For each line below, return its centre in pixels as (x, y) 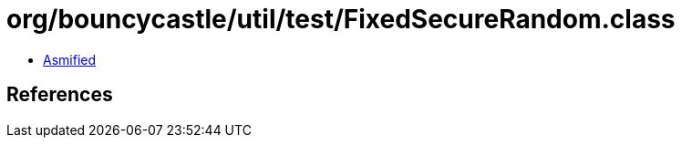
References (60, 95)
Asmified (70, 59)
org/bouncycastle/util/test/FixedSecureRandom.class (341, 19)
